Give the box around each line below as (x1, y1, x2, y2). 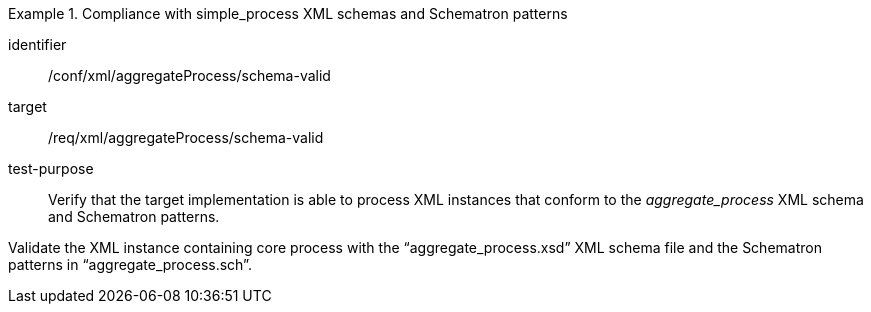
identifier (8, 36, 67, 53)
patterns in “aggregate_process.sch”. (8, 256, 252, 273)
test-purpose (8, 160, 94, 177)
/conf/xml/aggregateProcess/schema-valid (48, 67, 331, 84)
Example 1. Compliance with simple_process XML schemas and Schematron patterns (8, 5, 568, 22)
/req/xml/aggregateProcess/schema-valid (48, 129, 324, 146)
